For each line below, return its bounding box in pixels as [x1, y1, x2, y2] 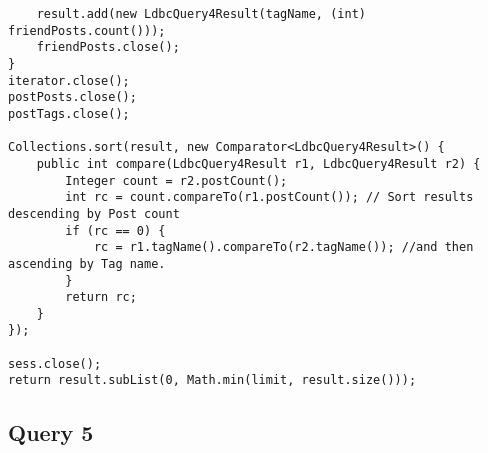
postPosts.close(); [8, 90, 137, 105]
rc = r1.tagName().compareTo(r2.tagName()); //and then [93, 240, 474, 255]
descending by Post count [8, 206, 180, 221]
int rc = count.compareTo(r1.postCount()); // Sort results [65, 190, 474, 205]
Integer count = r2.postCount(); [65, 173, 288, 188]
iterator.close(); [8, 73, 130, 88]
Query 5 [8, 417, 94, 448]
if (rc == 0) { [65, 223, 166, 238]
